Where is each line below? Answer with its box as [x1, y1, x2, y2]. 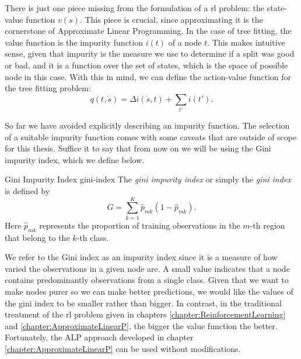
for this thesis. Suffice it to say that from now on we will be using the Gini [5, 142, 271, 154]
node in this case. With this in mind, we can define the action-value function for [5, 70, 292, 82]
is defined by [5, 185, 50, 197]
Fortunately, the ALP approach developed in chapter [5, 331, 194, 343]
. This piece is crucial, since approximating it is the [79, 13, 263, 25]
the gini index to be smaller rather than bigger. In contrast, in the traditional [5, 296, 282, 309]
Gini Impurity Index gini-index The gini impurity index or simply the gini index [5, 173, 291, 185]
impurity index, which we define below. [5, 153, 145, 165]
